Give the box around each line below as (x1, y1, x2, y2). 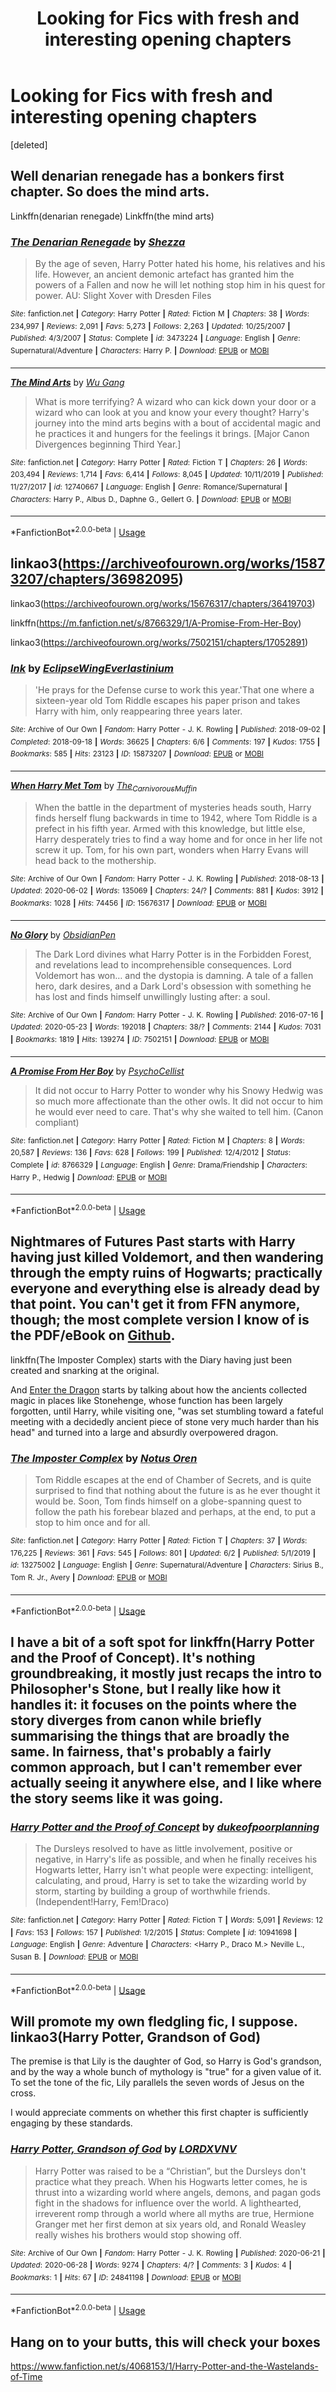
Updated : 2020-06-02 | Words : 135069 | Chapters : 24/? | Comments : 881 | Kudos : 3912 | (10, 886, 324, 896)
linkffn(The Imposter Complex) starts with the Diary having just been (10, 1353, 293, 1366)
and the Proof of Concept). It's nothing (10, 1649, 256, 1666)
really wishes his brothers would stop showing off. (34, 2228, 242, 2241)
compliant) (34, 1116, 80, 1128)
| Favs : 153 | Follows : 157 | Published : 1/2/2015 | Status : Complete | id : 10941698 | (10, 1927, 298, 1937)
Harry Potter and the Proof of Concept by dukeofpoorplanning (10, 1820, 320, 1834)
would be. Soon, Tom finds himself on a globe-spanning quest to (34, 1495, 302, 1507)
